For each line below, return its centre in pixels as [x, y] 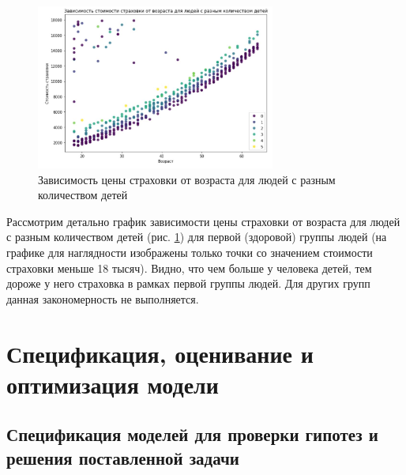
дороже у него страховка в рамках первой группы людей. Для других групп [188, 283]
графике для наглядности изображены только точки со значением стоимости [190, 253]
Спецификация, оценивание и [160, 353]
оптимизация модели [113, 384]
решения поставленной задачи [123, 457]
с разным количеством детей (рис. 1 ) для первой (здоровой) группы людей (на [197, 237]
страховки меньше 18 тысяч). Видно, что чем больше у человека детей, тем [189, 268]
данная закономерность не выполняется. [103, 298]
